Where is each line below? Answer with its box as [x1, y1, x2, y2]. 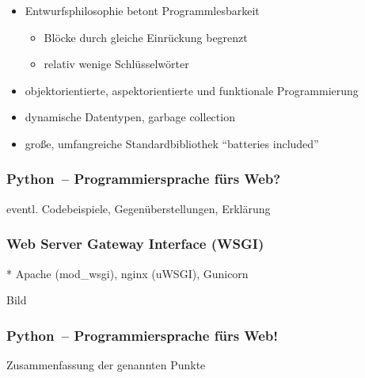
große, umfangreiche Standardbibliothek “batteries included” [25, 135, 319, 151]
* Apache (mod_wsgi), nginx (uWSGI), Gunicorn [6, 265, 249, 281]
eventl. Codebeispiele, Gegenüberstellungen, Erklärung [6, 200, 271, 216]
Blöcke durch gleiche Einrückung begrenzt [44, 29, 248, 45]
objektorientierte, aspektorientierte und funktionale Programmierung [25, 82, 359, 98]
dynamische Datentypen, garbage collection [25, 109, 235, 125]
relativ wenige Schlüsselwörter [44, 55, 189, 72]
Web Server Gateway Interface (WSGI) [6, 234, 264, 254]
